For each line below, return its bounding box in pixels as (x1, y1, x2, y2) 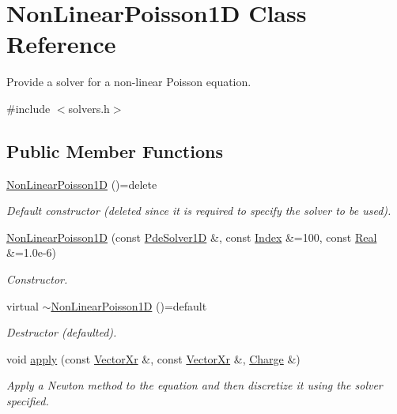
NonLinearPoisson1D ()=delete (6, 175, 157, 192)
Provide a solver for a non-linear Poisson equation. (6, 73, 251, 90)
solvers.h (68, 100, 110, 116)
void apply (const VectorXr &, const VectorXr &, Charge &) (6, 350, 301, 367)
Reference (6, 28, 116, 60)
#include (6, 100, 51, 116)
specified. (6, 393, 49, 409)
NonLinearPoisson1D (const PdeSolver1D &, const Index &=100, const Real (6, 228, 377, 245)
